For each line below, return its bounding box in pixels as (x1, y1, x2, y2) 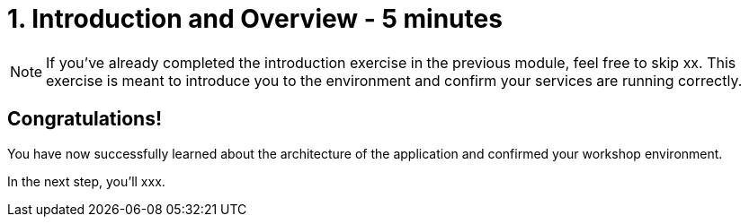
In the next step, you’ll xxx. (7, 173, 165, 189)
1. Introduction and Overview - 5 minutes (7, 4, 503, 34)
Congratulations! (7, 108, 163, 131)
